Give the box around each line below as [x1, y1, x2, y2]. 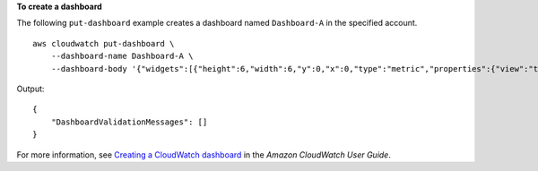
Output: [16, 83, 45, 94]
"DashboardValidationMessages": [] [50, 116, 208, 127]
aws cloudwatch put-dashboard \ [32, 38, 175, 48]
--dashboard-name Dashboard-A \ [50, 51, 194, 62]
